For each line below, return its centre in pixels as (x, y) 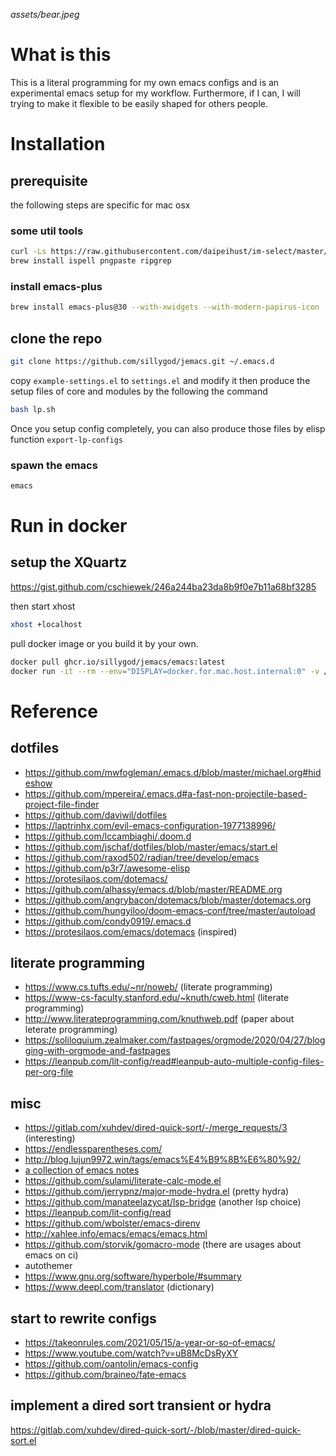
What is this (61, 55)
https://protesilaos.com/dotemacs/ (96, 878)
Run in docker (69, 526)
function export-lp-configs (67, 439)
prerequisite (49, 180)
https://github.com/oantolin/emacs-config (111, 1363)
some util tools (47, 231)
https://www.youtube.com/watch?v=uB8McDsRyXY (131, 1353)
